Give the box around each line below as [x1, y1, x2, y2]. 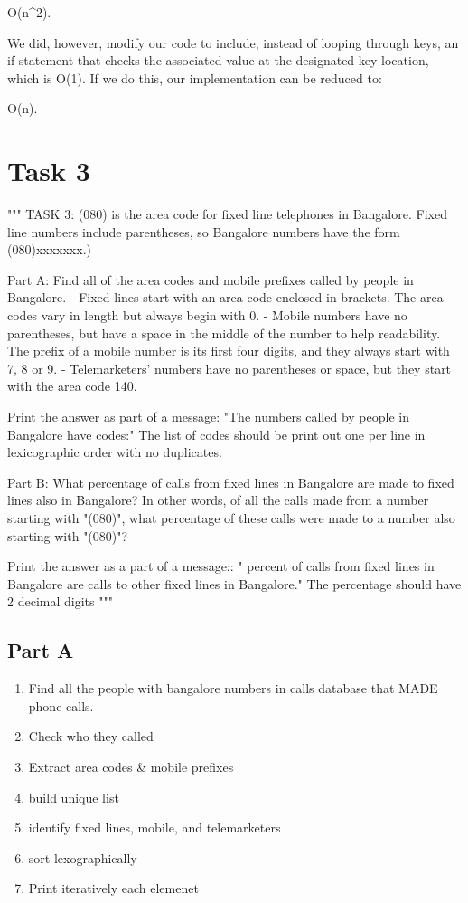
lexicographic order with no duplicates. [7, 442, 222, 461]
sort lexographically [28, 848, 137, 867]
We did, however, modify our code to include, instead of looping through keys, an [7, 33, 459, 52]
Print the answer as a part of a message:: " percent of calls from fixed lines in [7, 556, 435, 575]
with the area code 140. [7, 376, 137, 395]
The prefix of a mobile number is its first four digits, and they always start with [7, 341, 450, 360]
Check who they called [28, 727, 154, 746]
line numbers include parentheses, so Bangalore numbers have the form [7, 222, 400, 241]
